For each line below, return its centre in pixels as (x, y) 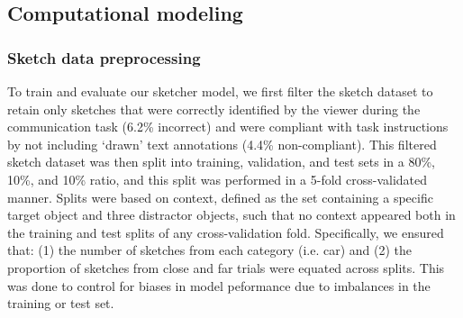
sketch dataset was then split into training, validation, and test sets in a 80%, (222, 162)
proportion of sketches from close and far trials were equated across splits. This (226, 267)
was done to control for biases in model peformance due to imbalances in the (219, 285)
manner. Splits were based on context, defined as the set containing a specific (220, 197)
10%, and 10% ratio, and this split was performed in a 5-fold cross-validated (218, 179)
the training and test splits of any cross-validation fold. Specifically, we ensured (226, 232)
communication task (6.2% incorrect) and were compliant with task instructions (228, 127)
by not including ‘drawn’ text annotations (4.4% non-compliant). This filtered (222, 144)
